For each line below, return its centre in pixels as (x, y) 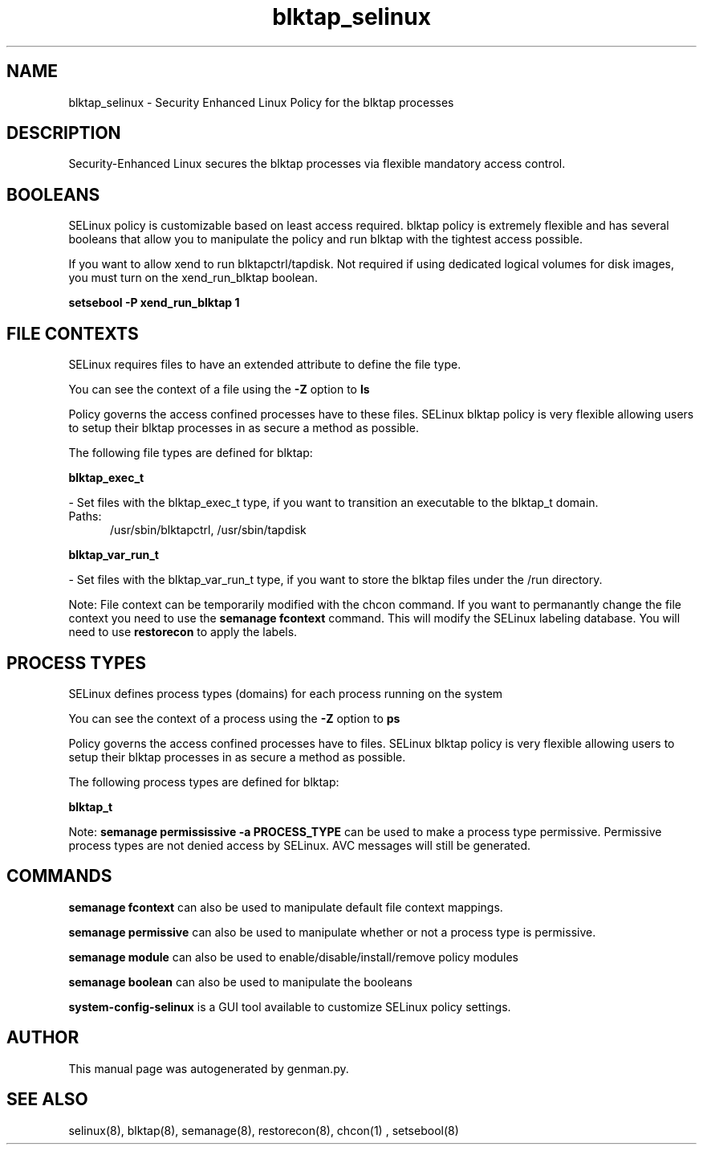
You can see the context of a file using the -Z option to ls (219, 390)
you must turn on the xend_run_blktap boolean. (193, 278)
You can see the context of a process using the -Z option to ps (234, 718)
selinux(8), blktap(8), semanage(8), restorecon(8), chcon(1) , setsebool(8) (264, 1130)
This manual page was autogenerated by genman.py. (209, 1068)
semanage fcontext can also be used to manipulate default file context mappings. (286, 907)
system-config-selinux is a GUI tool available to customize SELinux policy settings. (290, 1006)
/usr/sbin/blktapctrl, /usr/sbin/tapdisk (208, 530)
